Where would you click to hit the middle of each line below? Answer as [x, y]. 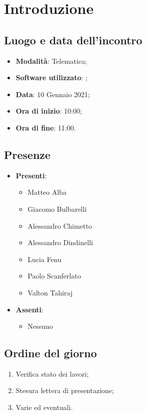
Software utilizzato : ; [52, 77]
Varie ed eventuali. [44, 407]
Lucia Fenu [45, 259]
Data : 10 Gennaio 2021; [53, 94]
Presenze [27, 154]
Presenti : [31, 175]
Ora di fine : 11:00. [46, 127]
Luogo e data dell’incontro [73, 40]
